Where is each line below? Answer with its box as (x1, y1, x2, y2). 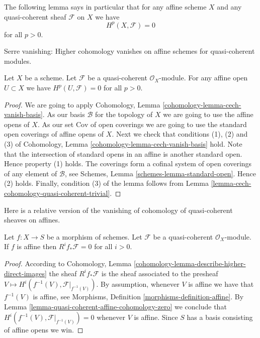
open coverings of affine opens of (4, 129, 104, 139)
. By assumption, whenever (96, 279, 180, 289)
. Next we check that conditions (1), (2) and (112, 129, 248, 139)
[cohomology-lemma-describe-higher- (134, 258, 246, 268)
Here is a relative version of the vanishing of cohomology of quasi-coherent (4, 204, 233, 215)
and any (217, 2, 242, 12)
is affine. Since (134, 312, 178, 322)
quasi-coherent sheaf (4, 11, 66, 22)
